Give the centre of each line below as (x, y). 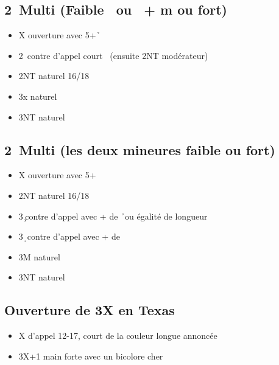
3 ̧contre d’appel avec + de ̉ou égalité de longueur (113, 216)
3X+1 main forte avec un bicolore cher (91, 356)
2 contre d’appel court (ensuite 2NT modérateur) (113, 55)
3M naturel (39, 256)
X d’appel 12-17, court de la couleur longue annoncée (118, 335)
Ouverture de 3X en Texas (90, 310)
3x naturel (38, 96)
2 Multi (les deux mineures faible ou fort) (140, 149)
